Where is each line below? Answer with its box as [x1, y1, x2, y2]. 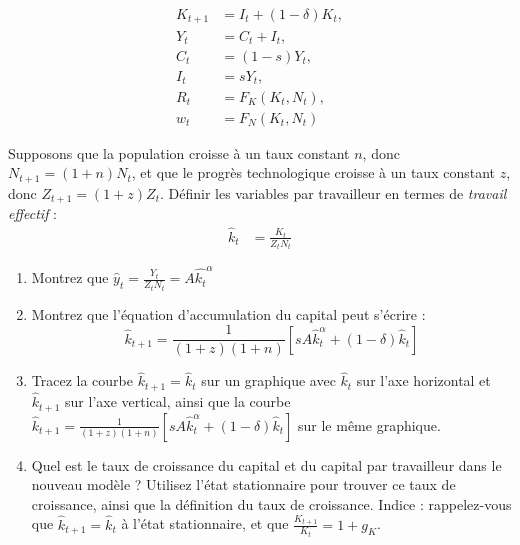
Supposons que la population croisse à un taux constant [8, 142, 350, 163]
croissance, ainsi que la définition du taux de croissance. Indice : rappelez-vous [31, 493, 512, 514]
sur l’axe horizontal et [356, 370, 491, 391]
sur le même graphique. [298, 414, 441, 435]
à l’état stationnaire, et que [121, 513, 289, 534]
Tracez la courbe [31, 370, 133, 391]
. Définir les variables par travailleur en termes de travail [159, 182, 507, 203]
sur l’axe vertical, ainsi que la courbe [65, 391, 291, 412]
